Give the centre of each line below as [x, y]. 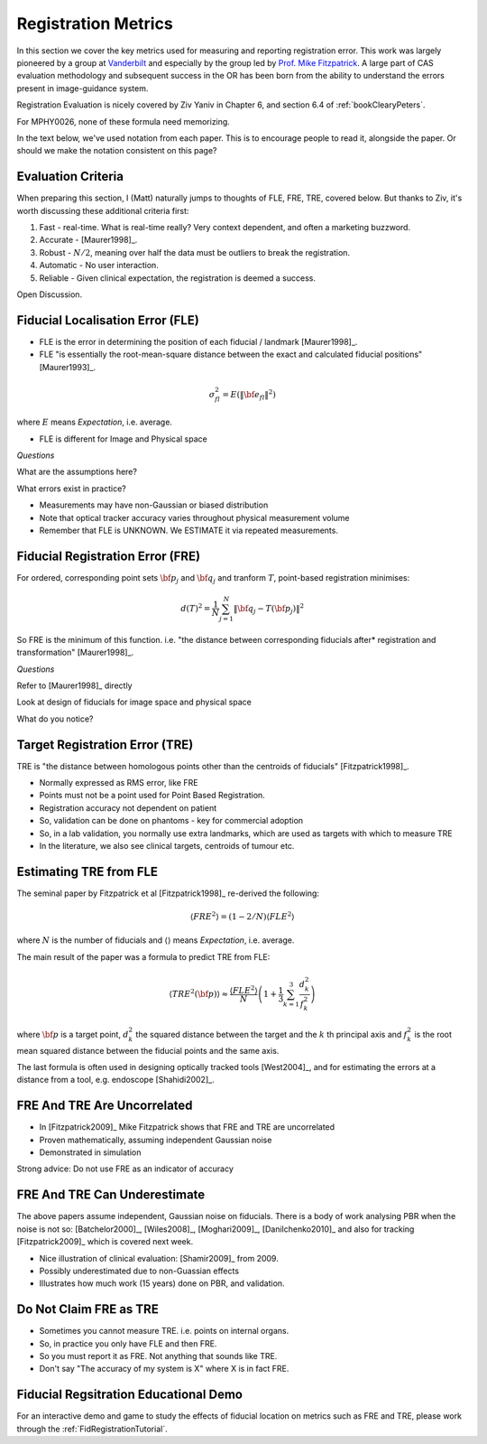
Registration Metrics [95, 23]
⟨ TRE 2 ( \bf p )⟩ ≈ [199, 993]
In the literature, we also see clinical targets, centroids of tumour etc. [167, 845]
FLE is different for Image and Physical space [123, 439]
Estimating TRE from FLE [87, 871]
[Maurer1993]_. [68, 367]
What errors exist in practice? [71, 489]
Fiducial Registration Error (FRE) [109, 556]
